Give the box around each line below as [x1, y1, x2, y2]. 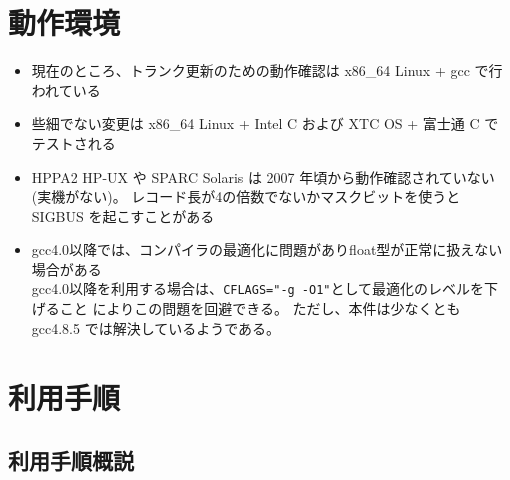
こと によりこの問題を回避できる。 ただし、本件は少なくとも [59, 298, 461, 319]
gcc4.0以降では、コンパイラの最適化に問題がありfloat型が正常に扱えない [31, 239, 503, 260]
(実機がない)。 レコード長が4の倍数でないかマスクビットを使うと [31, 186, 461, 207]
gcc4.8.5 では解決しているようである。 [31, 317, 281, 338]
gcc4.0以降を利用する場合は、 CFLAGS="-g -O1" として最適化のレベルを [31, 278, 485, 299]
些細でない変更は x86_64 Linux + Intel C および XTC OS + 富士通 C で [31, 113, 499, 134]
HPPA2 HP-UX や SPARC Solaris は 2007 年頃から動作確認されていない [31, 166, 495, 187]
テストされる [31, 132, 116, 153]
